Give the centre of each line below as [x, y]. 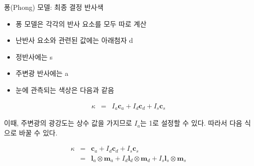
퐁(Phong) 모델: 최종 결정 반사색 [54, 7]
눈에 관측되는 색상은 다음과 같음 [65, 89]
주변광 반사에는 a [42, 73]
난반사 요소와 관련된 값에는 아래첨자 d [74, 40]
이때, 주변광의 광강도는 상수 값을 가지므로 [68, 123]
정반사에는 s [34, 56]
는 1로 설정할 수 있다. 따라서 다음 [191, 123]
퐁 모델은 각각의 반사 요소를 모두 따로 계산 [81, 23]
